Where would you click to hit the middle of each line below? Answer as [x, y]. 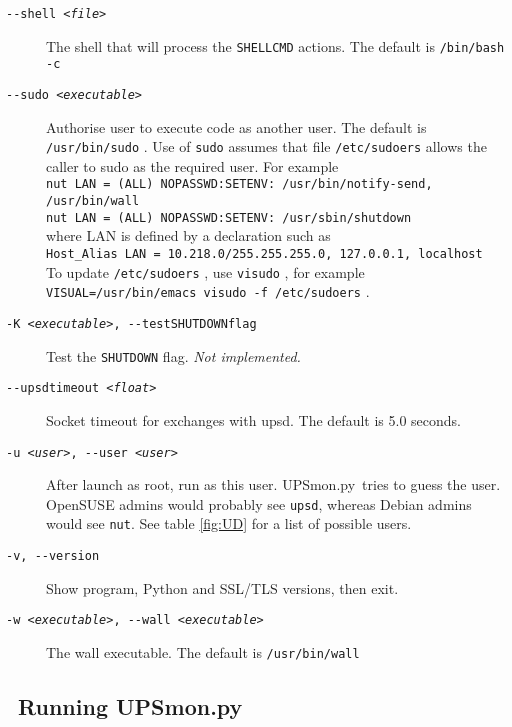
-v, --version [53, 556]
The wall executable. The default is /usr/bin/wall [203, 652]
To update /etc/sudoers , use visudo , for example [205, 271]
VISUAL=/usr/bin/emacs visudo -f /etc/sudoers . [208, 291]
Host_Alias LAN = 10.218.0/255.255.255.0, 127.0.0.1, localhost [264, 254]
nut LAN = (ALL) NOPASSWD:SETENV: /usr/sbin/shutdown [229, 217]
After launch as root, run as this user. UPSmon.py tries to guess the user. [273, 484]
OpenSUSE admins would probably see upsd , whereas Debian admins [259, 503]
